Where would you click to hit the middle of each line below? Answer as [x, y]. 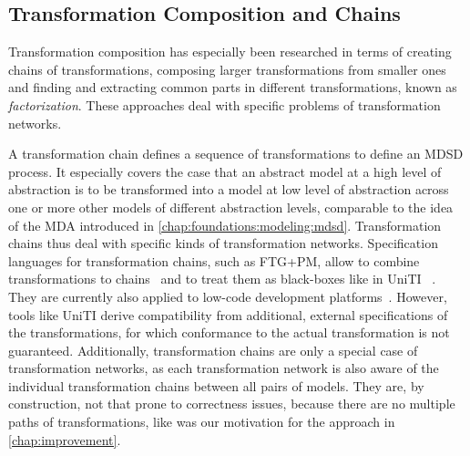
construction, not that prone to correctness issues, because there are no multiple [232, 404]
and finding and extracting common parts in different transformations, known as [233, 87]
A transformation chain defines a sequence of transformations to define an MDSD [236, 154]
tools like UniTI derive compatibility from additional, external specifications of [228, 314]
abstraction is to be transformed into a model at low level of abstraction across [229, 189]
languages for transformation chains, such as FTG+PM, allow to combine [214, 260]
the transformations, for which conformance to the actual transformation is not [229, 332]
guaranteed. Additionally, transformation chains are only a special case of [213, 350]
